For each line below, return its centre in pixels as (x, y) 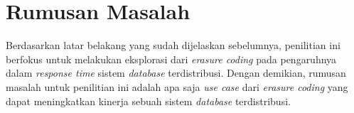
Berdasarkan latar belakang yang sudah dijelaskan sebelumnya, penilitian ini (173, 45)
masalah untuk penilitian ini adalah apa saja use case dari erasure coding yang (177, 86)
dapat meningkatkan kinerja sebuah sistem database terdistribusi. (148, 101)
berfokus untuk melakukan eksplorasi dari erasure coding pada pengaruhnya (171, 59)
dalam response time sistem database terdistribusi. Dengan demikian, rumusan (176, 73)
